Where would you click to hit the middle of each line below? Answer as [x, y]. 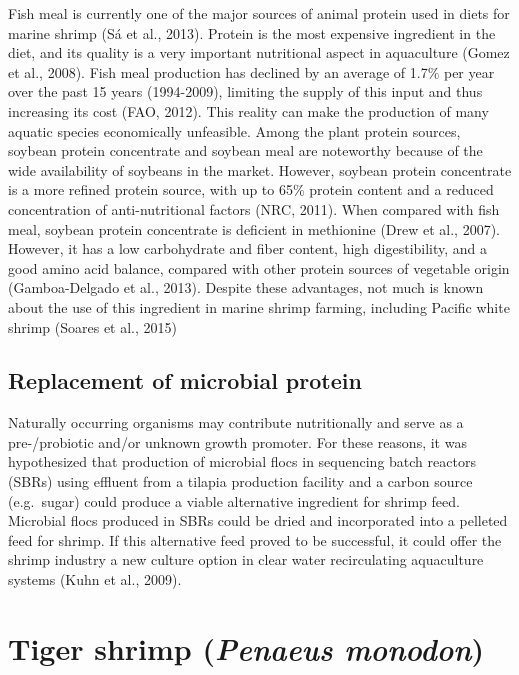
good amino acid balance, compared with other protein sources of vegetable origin [259, 267]
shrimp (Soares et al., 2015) [93, 326]
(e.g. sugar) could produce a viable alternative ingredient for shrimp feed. [234, 500]
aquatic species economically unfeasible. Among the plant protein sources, [234, 130]
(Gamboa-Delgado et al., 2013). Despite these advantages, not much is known [246, 287]
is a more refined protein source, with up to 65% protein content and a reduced [251, 189]
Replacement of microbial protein [185, 380]
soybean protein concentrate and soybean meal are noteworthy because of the [245, 150]
